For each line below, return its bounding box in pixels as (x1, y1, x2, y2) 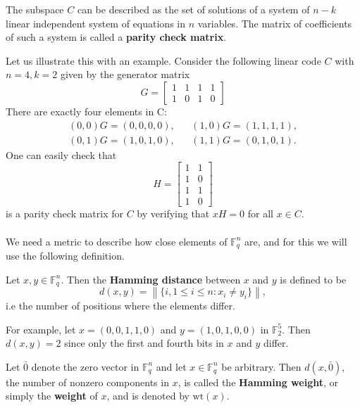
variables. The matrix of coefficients (197, 15, 352, 30)
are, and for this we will (244, 234, 347, 248)
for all (247, 206, 273, 221)
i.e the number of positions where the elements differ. (6, 298, 235, 313)
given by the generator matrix (60, 67, 190, 82)
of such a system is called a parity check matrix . (6, 30, 227, 44)
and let (156, 359, 187, 374)
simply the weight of (6, 388, 98, 403)
